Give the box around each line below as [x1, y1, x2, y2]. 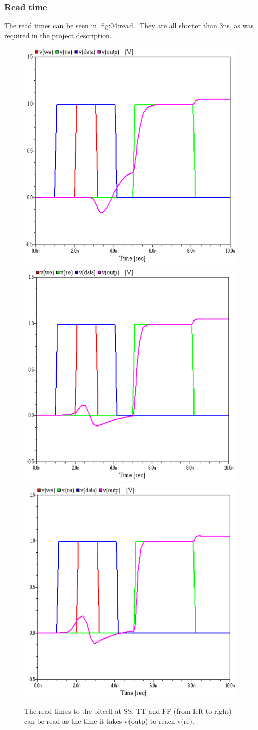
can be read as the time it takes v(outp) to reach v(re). [24, 716, 195, 726]
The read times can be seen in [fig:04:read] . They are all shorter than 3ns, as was [4, 20, 254, 31]
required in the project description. [4, 30, 112, 40]
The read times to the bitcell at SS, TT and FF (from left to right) [24, 706, 232, 716]
